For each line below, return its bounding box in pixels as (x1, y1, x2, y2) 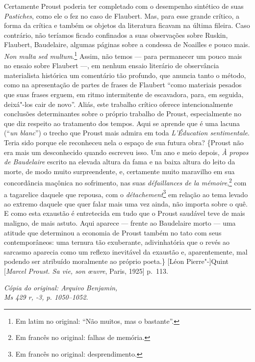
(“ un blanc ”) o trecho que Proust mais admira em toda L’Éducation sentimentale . (4, 128, 250, 138)
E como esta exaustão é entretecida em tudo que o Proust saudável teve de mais (4, 208, 245, 218)
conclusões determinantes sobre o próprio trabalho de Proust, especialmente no (4, 108, 241, 119)
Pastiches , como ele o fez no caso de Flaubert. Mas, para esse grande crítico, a (4, 10, 240, 21)
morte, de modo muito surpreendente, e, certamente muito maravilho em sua (4, 166, 235, 176)
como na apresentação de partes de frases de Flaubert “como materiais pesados (4, 79, 242, 90)
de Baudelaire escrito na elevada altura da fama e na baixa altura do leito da (4, 156, 235, 167)
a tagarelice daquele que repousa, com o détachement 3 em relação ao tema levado (4, 187, 248, 199)
